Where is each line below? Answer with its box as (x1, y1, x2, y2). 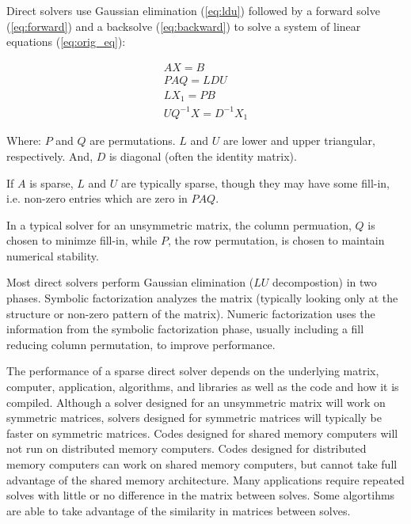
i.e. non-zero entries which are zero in (6, 190, 188, 207)
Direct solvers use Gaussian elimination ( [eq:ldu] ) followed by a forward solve (6, 2, 380, 18)
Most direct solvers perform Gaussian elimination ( (6, 274, 254, 290)
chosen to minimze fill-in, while (6, 232, 158, 249)
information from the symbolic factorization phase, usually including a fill (6, 321, 364, 337)
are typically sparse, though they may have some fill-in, (120, 174, 390, 191)
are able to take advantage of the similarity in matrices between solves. (6, 502, 351, 518)
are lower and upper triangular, (223, 132, 375, 149)
